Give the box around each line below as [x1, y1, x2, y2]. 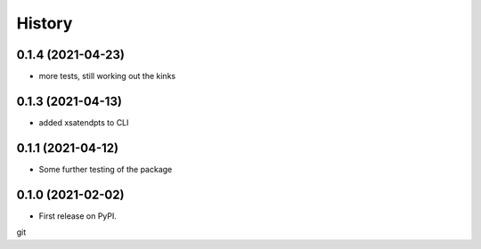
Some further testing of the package [38, 164, 173, 174]
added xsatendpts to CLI [38, 116, 129, 128]
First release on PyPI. [38, 210, 118, 221]
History [16, 13, 73, 33]
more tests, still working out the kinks [38, 71, 176, 82]
